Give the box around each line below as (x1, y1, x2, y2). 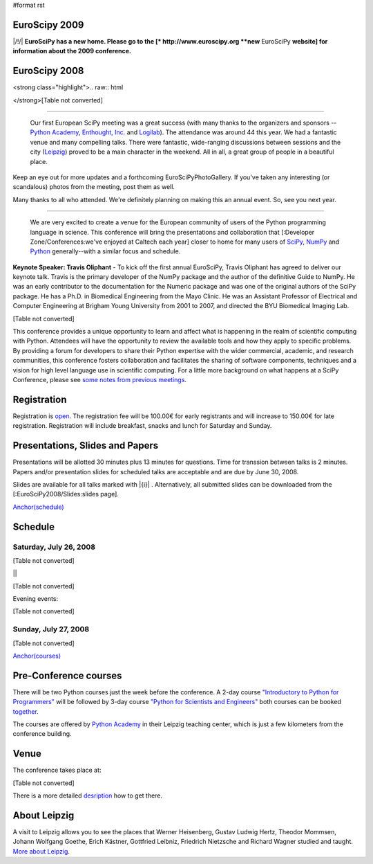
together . (12, 707, 39, 716)
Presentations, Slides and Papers (12, 440, 159, 451)
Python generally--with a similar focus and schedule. (30, 247, 181, 255)
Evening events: (12, 595, 59, 603)
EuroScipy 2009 (12, 19, 84, 30)
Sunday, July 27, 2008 (12, 624, 90, 634)
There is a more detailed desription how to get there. (12, 791, 162, 800)
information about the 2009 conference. (12, 47, 131, 55)
